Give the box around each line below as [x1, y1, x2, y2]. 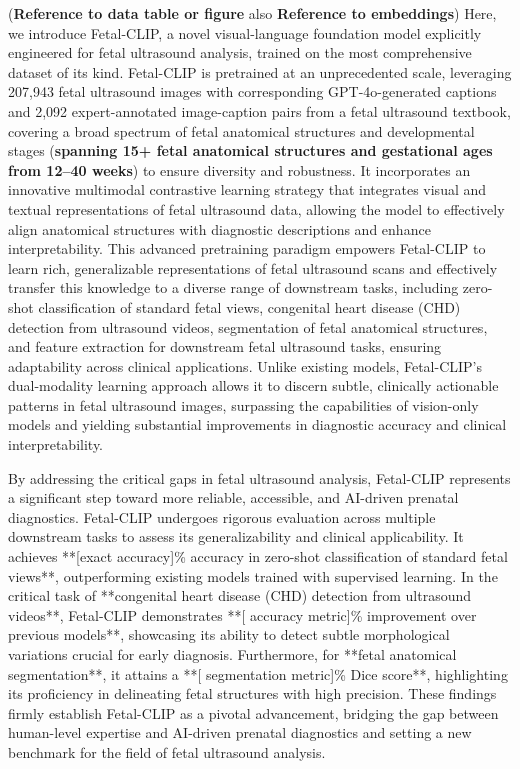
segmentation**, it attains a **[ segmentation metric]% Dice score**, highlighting [8, 663, 508, 684]
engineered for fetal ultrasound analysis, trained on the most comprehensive [8, 42, 472, 63]
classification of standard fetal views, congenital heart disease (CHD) [38, 296, 461, 317]
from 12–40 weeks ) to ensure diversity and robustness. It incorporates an [8, 159, 471, 180]
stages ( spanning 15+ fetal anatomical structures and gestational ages [8, 140, 493, 161]
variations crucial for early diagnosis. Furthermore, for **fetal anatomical [8, 644, 457, 664]
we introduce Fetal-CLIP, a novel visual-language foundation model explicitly [8, 22, 482, 43]
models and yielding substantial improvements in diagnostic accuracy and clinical [8, 414, 507, 435]
